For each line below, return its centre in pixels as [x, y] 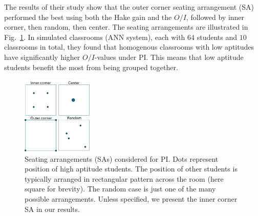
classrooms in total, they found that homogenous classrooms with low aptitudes [129, 47]
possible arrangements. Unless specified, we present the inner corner [131, 199]
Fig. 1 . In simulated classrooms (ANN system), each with [95, 37]
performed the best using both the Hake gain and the [88, 17]
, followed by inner [215, 17]
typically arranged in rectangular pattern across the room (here [124, 178]
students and [217, 37]
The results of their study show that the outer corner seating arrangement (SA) [129, 7]
